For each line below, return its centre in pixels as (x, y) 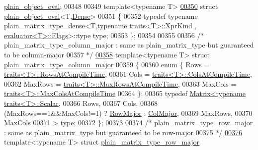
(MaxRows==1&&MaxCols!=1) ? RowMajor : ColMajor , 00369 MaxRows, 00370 (128, 113)
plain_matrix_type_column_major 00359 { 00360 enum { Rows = (107, 64)
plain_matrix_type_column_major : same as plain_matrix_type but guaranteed (129, 45)
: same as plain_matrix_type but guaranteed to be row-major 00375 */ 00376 (123, 132)
